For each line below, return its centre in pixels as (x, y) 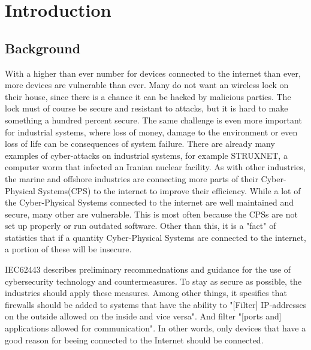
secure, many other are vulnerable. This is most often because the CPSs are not (151, 214)
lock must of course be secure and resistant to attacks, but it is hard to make (147, 108)
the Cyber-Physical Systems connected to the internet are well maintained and (149, 202)
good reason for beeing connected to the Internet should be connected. (134, 340)
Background (43, 48)
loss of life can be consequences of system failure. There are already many (140, 144)
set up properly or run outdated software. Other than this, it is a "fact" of (141, 226)
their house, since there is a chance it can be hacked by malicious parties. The (148, 96)
